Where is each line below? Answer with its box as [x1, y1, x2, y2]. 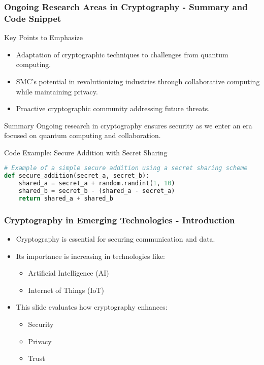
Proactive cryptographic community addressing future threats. [16, 103, 210, 114]
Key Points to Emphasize [4, 32, 83, 43]
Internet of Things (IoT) [28, 284, 105, 295]
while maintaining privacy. [16, 86, 98, 96]
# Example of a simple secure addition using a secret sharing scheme [4, 164, 248, 172]
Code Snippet [4, 12, 61, 24]
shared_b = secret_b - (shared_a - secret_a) [18, 187, 175, 195]
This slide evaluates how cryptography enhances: [16, 302, 168, 312]
